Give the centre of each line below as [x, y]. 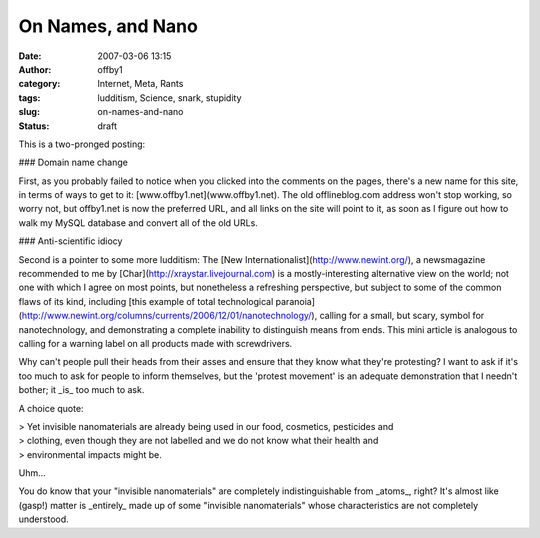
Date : [30, 56]
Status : [34, 126]
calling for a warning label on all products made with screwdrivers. [155, 343]
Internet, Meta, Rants [140, 84]
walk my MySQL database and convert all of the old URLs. [138, 222]
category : [39, 84]
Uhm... [32, 473]
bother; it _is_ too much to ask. [81, 390]
